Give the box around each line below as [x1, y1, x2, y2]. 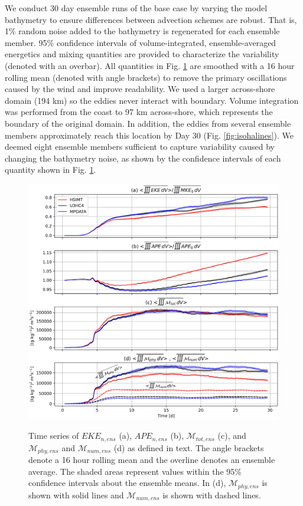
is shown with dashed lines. [162, 488, 261, 501]
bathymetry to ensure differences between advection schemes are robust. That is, [5, 13, 297, 25]
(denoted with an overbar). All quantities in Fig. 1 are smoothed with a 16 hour [5, 59, 295, 71]
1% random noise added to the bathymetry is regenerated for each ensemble [5, 25, 280, 37]
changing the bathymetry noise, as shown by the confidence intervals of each [5, 152, 281, 164]
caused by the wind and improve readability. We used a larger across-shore [5, 83, 275, 95]
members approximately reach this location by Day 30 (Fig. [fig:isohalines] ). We [5, 129, 294, 141]
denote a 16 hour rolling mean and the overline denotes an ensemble [28, 454, 275, 466]
